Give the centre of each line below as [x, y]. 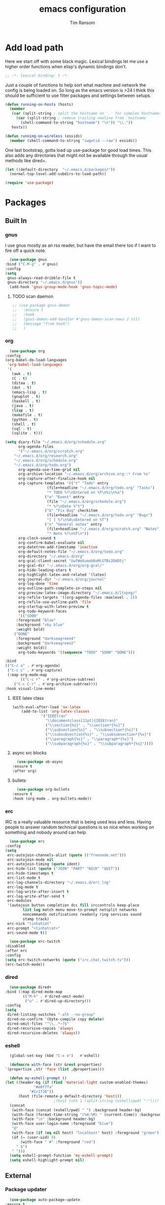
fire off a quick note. [26, 251]
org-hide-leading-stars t [44, 570]
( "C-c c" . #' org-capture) [35, 670]
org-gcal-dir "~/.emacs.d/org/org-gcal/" [61, 565]
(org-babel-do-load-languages [36, 360]
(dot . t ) [22, 387]
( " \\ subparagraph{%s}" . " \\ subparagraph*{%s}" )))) [99, 744]
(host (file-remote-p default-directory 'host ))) [70, 1096]
